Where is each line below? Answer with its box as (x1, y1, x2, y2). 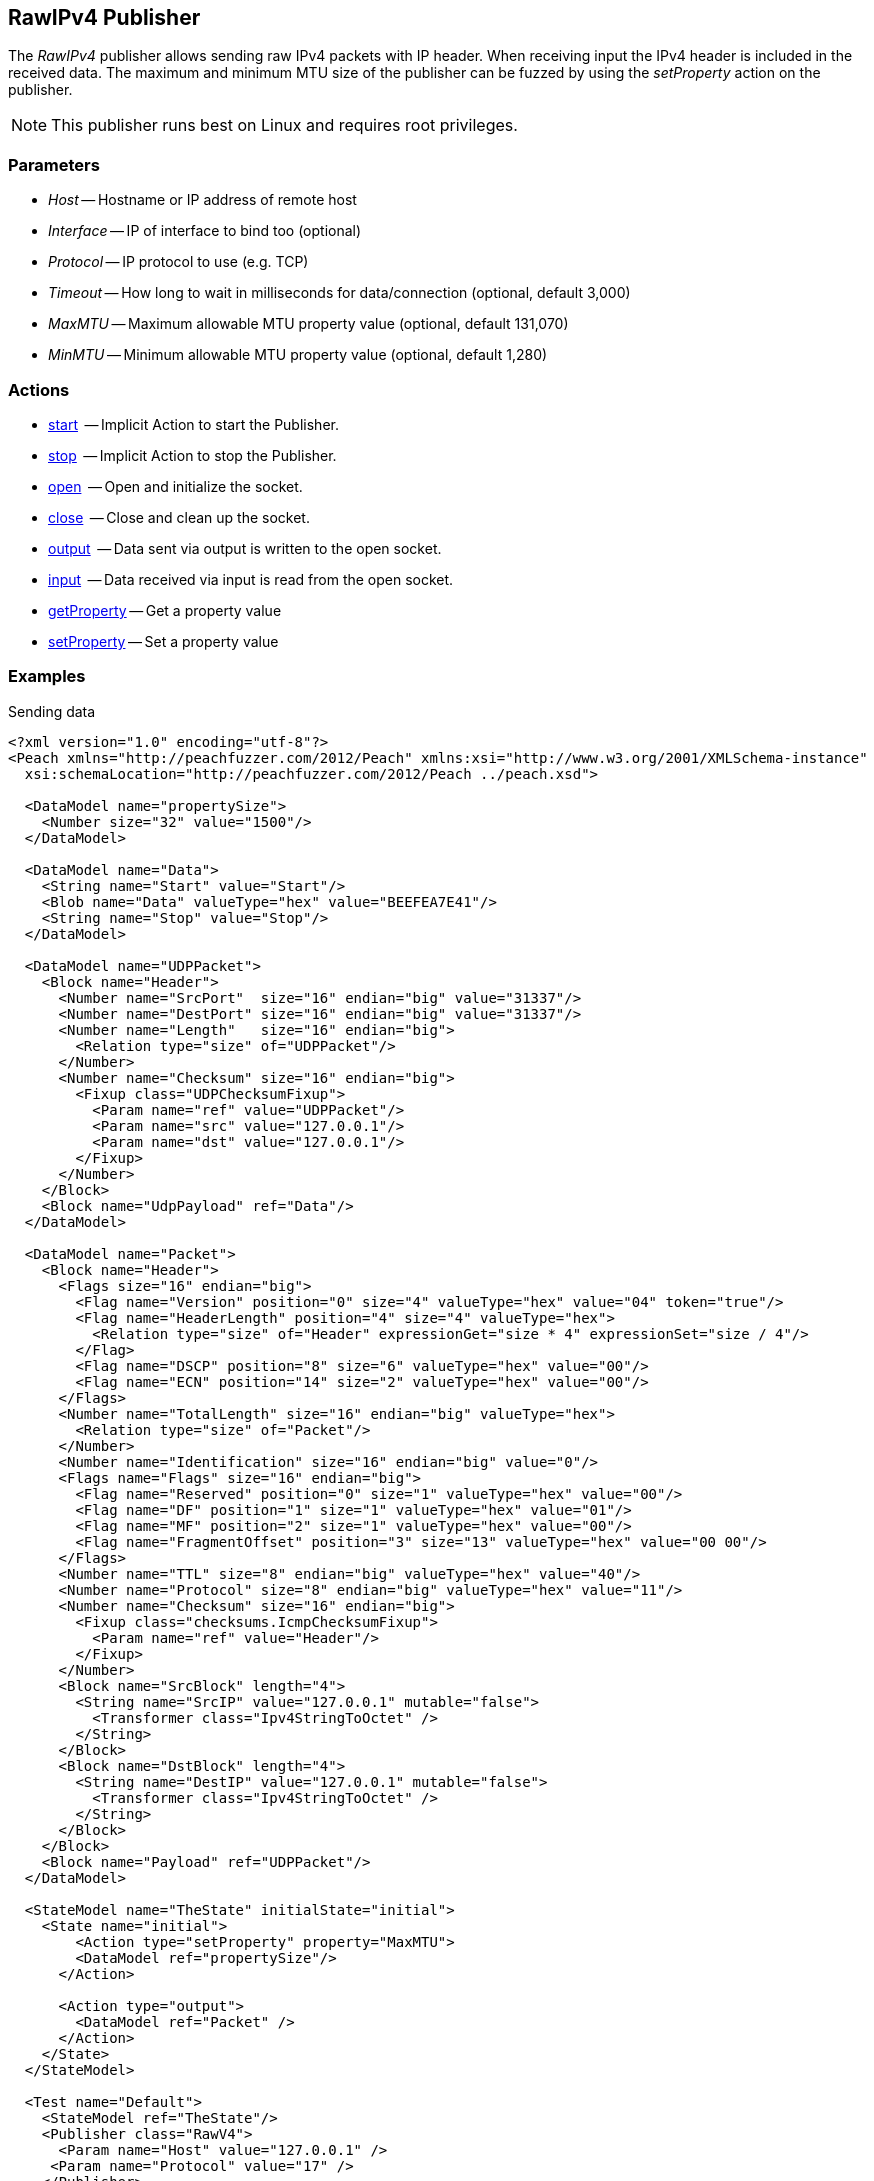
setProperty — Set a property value (48, 632, 279, 650)
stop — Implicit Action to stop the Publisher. (48, 446, 337, 464)
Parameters (8, 154, 100, 175)
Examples (8, 666, 86, 687)
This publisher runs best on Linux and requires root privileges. (51, 115, 518, 136)
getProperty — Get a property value (48, 601, 282, 619)
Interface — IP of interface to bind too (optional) (48, 222, 362, 240)
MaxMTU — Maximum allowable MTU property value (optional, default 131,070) (48, 315, 569, 333)
